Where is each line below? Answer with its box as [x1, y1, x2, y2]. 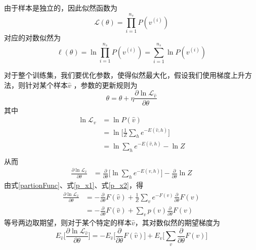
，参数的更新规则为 [73, 79, 138, 90]
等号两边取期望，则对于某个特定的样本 [4, 217, 132, 228]
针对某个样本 [25, 79, 68, 90]
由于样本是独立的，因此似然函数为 [4, 3, 117, 13]
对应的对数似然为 [4, 32, 61, 43]
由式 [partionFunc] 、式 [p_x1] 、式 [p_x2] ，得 [4, 180, 143, 190]
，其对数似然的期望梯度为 [135, 217, 220, 228]
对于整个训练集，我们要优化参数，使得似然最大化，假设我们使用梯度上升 [4, 70, 245, 80]
